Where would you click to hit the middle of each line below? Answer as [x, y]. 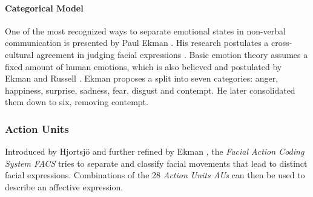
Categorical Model [44, 8]
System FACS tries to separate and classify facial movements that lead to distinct [156, 163]
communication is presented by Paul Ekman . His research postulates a [137, 43]
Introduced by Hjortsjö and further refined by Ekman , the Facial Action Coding [155, 151]
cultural [19, 54]
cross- [282, 43]
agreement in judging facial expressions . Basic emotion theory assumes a [172, 54]
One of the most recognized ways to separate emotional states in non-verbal [146, 31]
